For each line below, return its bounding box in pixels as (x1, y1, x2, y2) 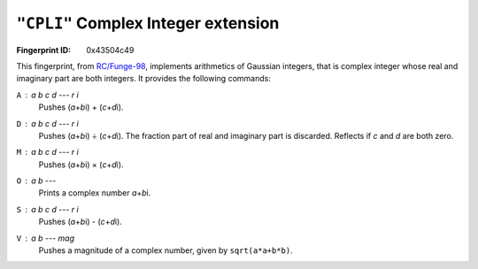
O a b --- (16, 175, 57, 186)
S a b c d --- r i (16, 204, 79, 214)
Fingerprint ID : (16, 44, 71, 55)
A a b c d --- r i (16, 89, 79, 100)
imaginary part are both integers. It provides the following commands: (16, 73, 272, 84)
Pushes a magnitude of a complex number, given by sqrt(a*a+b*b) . (38, 245, 294, 256)
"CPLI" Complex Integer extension (16, 13, 280, 33)
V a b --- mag (16, 233, 75, 243)
